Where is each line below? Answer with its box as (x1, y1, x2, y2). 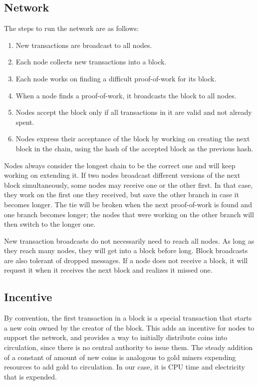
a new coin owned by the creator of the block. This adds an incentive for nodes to (4, 322, 255, 333)
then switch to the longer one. (4, 219, 96, 229)
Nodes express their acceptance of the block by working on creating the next (15, 133, 250, 144)
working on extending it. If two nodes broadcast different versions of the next (4, 170, 241, 180)
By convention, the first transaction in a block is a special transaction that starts (4, 313, 252, 323)
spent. (15, 116, 34, 127)
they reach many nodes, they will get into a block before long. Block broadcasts (4, 245, 248, 256)
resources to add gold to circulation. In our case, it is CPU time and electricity (4, 362, 245, 372)
